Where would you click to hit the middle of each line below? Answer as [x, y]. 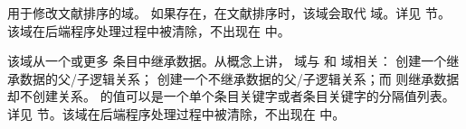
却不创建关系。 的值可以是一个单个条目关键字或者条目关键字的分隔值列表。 [231, 96]
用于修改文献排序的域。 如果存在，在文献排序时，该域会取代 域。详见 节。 [229, 13]
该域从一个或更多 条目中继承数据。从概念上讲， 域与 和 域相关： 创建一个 [227, 61]
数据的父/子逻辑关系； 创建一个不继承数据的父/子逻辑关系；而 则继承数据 [239, 78]
